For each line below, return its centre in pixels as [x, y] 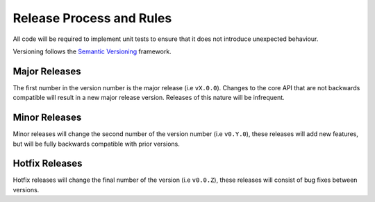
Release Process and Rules [92, 18]
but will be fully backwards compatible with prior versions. [97, 144]
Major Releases [47, 71]
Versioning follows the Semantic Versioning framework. [92, 51]
